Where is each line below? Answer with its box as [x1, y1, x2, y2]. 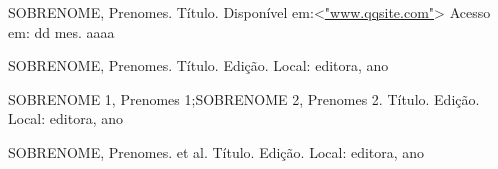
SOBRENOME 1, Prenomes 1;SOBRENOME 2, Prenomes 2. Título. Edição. [8, 88, 480, 109]
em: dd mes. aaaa [8, 21, 115, 42]
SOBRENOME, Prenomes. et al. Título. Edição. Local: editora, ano [8, 141, 425, 162]
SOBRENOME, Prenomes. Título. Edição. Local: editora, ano [8, 55, 389, 76]
